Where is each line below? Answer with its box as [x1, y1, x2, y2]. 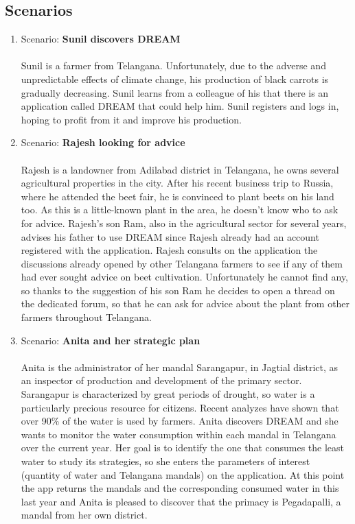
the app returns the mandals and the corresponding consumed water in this [21, 481, 339, 495]
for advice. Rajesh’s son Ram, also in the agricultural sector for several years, [21, 215, 347, 230]
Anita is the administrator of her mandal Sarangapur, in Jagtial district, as [21, 359, 339, 374]
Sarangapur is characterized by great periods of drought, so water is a [21, 387, 315, 401]
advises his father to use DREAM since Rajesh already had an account [21, 229, 319, 243]
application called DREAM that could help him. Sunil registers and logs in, [21, 99, 339, 113]
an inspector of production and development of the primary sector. [21, 373, 302, 388]
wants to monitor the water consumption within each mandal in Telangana [21, 427, 336, 441]
